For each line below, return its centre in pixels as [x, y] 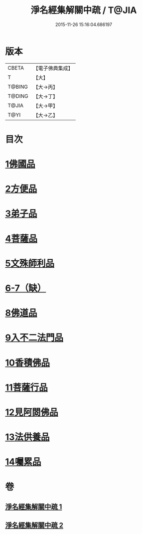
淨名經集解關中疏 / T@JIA [84, 10]
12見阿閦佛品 [32, 412]
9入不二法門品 [34, 338]
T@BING [18, 87]
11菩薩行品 [27, 387]
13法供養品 [27, 437]
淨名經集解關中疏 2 [34, 525]
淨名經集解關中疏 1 [34, 507]
